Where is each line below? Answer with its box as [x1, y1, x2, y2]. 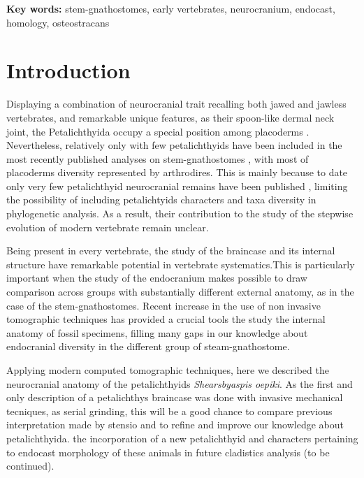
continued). [6, 458, 54, 473]
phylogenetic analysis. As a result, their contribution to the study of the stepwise [6, 206, 354, 221]
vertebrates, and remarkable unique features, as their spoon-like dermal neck [6, 110, 335, 124]
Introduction [6, 56, 131, 85]
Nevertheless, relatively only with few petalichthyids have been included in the [6, 138, 342, 152]
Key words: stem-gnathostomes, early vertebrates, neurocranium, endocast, [6, 1, 335, 15]
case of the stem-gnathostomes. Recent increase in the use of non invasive [6, 298, 321, 312]
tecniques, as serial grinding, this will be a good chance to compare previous [6, 403, 333, 418]
